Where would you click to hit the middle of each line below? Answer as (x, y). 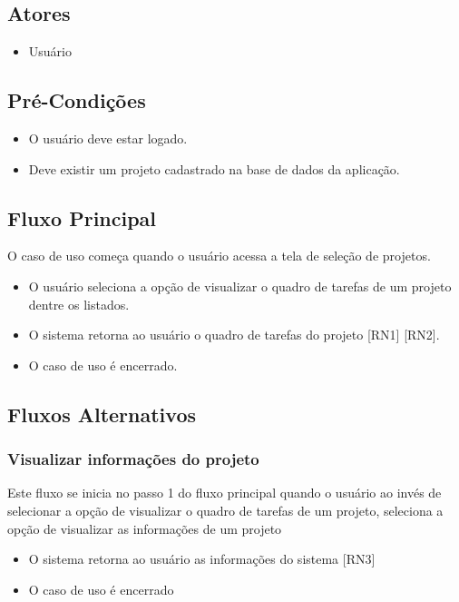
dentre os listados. (79, 304)
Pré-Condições (77, 100)
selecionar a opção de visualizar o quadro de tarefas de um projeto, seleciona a (225, 510)
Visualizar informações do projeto (133, 459)
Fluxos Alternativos (102, 414)
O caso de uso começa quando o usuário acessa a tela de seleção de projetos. (219, 256)
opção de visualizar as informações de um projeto (145, 528)
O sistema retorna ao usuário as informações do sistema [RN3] (202, 559)
